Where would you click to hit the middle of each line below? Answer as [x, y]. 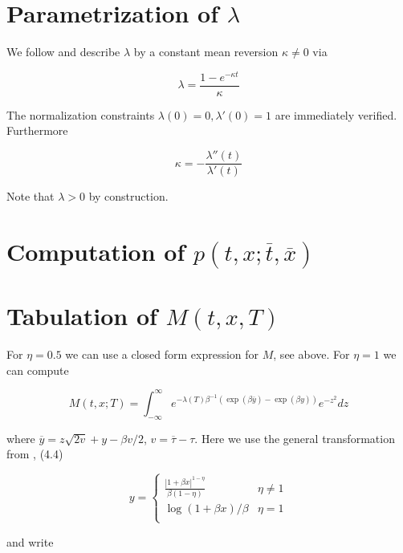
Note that [31, 196]
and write [30, 541]
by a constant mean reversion [206, 52]
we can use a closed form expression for [162, 354]
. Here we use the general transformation [295, 438]
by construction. [128, 196]
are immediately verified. [336, 114]
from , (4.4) [35, 454]
